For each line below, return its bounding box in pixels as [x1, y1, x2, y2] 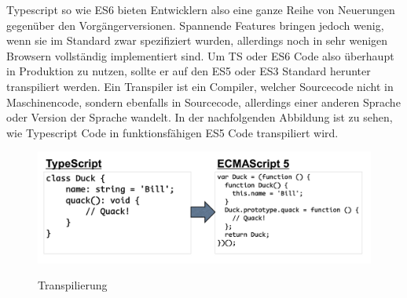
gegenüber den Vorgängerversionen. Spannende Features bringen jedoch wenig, [6, 16, 384, 33]
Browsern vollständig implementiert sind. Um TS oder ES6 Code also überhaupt [6, 47, 394, 64]
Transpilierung [38, 277, 108, 293]
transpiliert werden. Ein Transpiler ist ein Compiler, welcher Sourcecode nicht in [6, 78, 394, 94]
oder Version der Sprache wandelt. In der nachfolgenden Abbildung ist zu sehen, [6, 109, 393, 125]
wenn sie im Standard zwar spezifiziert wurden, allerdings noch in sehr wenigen [6, 32, 388, 49]
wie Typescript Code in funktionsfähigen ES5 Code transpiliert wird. [6, 124, 339, 140]
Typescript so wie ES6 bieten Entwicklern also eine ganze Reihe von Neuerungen [6, 2, 395, 17]
